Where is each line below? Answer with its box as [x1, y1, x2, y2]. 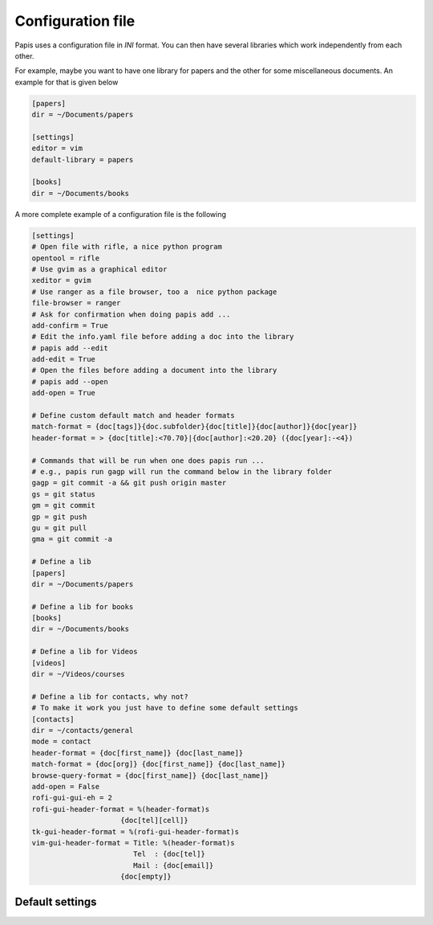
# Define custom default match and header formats [31, 411, 236, 420]
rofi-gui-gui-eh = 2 [31, 793, 112, 803]
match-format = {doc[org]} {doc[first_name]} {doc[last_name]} [31, 759, 286, 769]
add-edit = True [31, 354, 96, 364]
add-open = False [31, 782, 100, 791]
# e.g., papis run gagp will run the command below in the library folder [31, 467, 333, 476]
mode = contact [31, 737, 91, 747]
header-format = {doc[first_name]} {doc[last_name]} [31, 748, 244, 757]
